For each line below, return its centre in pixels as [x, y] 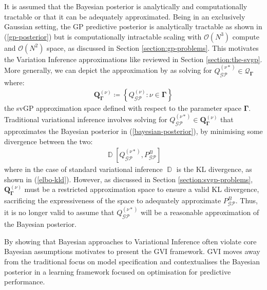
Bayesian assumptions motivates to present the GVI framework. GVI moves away [132, 251]
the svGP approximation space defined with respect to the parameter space [123, 108]
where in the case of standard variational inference [83, 169]
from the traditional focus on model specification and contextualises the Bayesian [132, 262]
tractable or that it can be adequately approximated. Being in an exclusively [125, 16]
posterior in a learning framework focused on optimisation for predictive [118, 271]
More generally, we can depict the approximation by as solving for [108, 70]
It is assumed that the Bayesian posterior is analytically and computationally [126, 6]
